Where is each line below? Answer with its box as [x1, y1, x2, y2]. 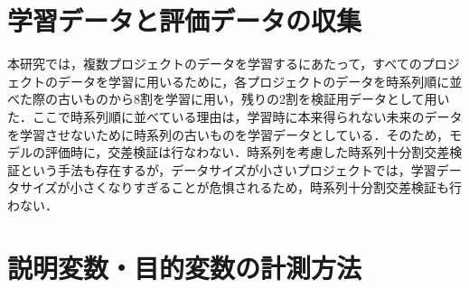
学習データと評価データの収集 [7, 2, 362, 39]
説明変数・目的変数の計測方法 [7, 248, 362, 285]
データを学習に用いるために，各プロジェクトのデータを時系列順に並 [57, 71, 463, 90]
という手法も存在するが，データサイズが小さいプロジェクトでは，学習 [19, 160, 436, 179]
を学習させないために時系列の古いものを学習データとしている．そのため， [7, 125, 449, 144]
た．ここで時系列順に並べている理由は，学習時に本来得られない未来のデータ [7, 107, 463, 125]
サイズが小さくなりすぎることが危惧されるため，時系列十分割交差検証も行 [19, 178, 462, 197]
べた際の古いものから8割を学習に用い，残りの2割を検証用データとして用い [7, 89, 450, 108]
